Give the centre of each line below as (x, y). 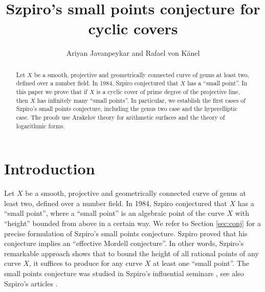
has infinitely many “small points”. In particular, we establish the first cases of (141, 100)
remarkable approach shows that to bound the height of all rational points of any (131, 253)
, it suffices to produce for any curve (86, 263)
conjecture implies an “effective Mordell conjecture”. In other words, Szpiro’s (124, 243)
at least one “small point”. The (201, 263)
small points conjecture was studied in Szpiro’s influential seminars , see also (124, 273)
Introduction (50, 169)
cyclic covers (133, 28)
